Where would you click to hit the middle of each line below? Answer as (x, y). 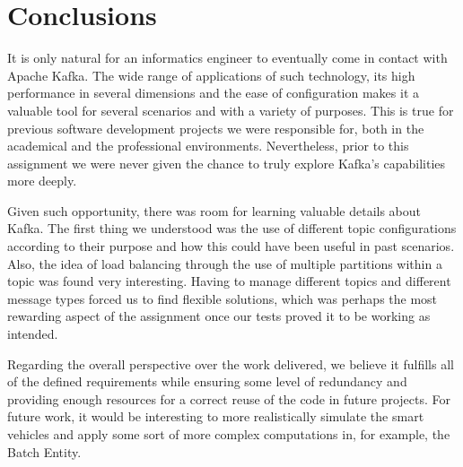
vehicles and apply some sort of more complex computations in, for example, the (229, 434)
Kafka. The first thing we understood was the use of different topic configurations (232, 228)
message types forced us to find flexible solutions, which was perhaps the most (223, 298)
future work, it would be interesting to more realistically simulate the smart (216, 416)
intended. (33, 334)
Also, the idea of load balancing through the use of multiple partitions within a (225, 263)
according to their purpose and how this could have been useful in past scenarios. (231, 246)
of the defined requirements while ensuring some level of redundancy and (207, 381)
